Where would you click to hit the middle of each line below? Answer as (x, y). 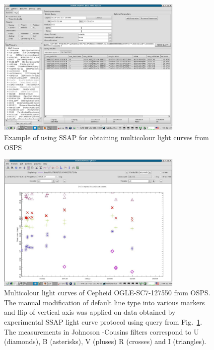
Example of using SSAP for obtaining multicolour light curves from (107, 137)
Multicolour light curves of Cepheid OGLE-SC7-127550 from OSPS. (107, 293)
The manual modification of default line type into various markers (105, 302)
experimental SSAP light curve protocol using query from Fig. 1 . (103, 321)
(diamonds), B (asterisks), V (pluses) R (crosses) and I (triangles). (105, 341)
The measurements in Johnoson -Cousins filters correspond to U (102, 331)
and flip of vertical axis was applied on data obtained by (90, 312)
